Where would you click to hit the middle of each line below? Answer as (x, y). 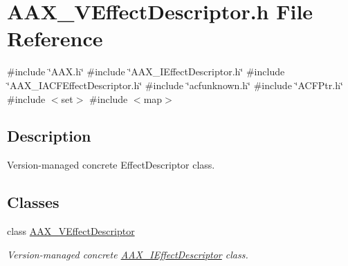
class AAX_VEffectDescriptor (71, 231)
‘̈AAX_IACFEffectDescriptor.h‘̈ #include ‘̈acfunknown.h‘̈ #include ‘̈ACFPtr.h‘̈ (175, 85)
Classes (33, 202)
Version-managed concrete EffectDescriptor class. (111, 165)
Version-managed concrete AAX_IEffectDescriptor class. (128, 254)
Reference (55, 38)
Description (49, 136)
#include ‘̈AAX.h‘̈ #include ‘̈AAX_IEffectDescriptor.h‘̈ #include (146, 72)
